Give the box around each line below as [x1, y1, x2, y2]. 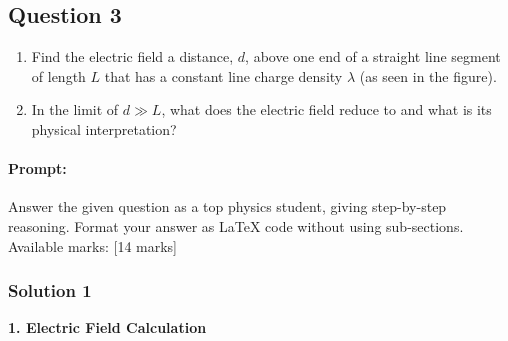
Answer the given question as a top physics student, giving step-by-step [8, 196, 447, 217]
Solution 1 [8, 278, 92, 303]
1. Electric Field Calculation [8, 317, 207, 338]
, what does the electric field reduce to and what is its [161, 99, 492, 120]
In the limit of [31, 99, 119, 120]
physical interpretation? [31, 118, 177, 139]
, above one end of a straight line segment [245, 46, 501, 67]
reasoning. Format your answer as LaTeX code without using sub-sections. [8, 215, 464, 236]
